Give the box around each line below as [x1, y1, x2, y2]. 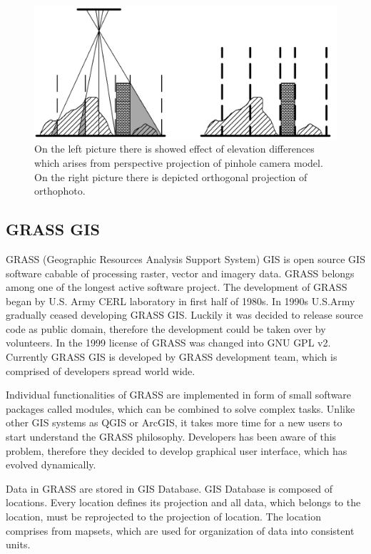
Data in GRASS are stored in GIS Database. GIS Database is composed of [6, 481, 333, 496]
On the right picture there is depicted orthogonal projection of [34, 169, 308, 184]
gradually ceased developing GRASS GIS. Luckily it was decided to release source [6, 307, 363, 322]
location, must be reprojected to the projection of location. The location [6, 509, 321, 523]
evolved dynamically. [6, 457, 96, 472]
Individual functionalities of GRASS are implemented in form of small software [6, 387, 352, 402]
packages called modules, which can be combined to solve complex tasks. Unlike [6, 401, 355, 416]
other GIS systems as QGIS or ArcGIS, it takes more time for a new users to [6, 415, 342, 430]
